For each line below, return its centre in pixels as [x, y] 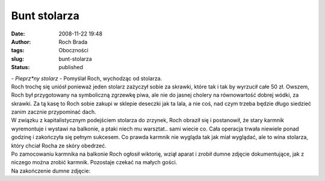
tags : [18, 51]
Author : [21, 41]
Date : [18, 34]
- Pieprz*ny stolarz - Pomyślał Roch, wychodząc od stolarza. [87, 78]
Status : [20, 67]
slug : [17, 59]
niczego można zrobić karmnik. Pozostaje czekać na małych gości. [94, 162]
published [71, 67]
